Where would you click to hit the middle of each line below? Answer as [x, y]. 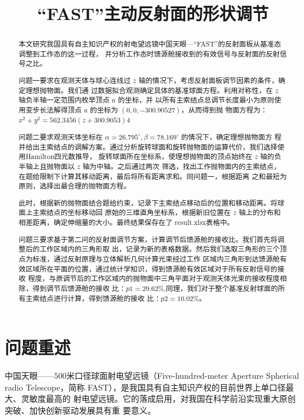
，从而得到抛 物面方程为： [224, 110]
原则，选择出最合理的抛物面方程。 [75, 186]
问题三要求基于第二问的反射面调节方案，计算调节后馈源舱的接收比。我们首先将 [148, 239]
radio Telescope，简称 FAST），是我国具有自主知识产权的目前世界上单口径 [145, 387]
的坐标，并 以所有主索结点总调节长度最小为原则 [196, 100]
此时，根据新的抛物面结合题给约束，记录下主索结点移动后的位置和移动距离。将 [148, 202]
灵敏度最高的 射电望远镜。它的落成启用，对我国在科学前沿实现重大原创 [158, 398]
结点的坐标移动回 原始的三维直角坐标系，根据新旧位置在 [139, 212]
